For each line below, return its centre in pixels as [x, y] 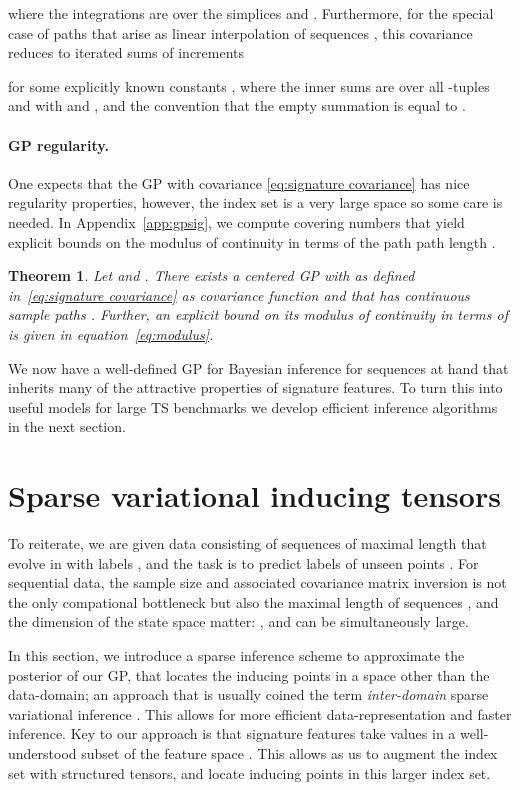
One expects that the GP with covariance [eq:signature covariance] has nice [239, 182]
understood [42, 752]
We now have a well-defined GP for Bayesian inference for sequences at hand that [258, 367]
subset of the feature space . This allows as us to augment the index [289, 752]
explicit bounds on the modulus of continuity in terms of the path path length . [252, 241]
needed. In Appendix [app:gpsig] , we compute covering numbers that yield [236, 221]
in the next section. [67, 426]
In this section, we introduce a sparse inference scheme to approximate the [236, 654]
